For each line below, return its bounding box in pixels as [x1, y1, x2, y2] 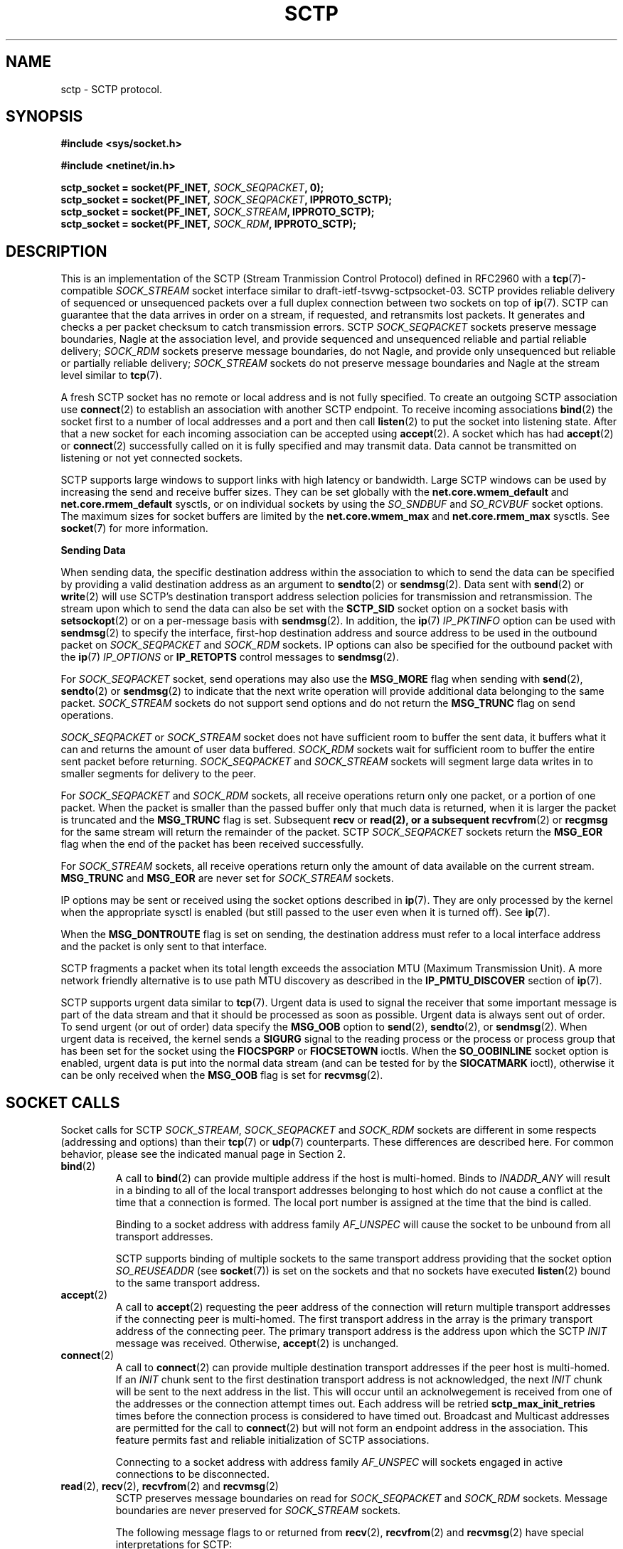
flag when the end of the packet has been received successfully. [60, 838, 364, 851]
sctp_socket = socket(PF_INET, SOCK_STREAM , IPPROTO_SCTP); [60, 206, 375, 218]
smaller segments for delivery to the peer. [60, 767, 256, 780]
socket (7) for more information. [60, 522, 208, 535]
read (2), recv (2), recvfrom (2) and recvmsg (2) [60, 1480, 279, 1493]
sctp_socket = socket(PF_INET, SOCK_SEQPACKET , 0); [60, 181, 324, 194]
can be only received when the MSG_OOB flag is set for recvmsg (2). [60, 1069, 383, 1082]
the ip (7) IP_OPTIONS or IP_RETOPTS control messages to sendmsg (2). [60, 651, 399, 664]
